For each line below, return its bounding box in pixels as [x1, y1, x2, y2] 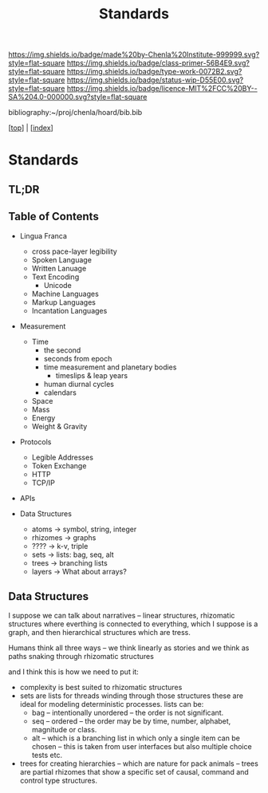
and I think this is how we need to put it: [8, 667, 140, 677]
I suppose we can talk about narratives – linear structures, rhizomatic [8, 611, 235, 621]
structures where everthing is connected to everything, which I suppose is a [8, 619, 258, 629]
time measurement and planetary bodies [43, 362, 177, 372]
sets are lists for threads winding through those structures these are [19, 691, 243, 700]
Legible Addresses [31, 452, 94, 462]
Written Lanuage [31, 263, 87, 273]
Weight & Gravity [31, 421, 88, 431]
